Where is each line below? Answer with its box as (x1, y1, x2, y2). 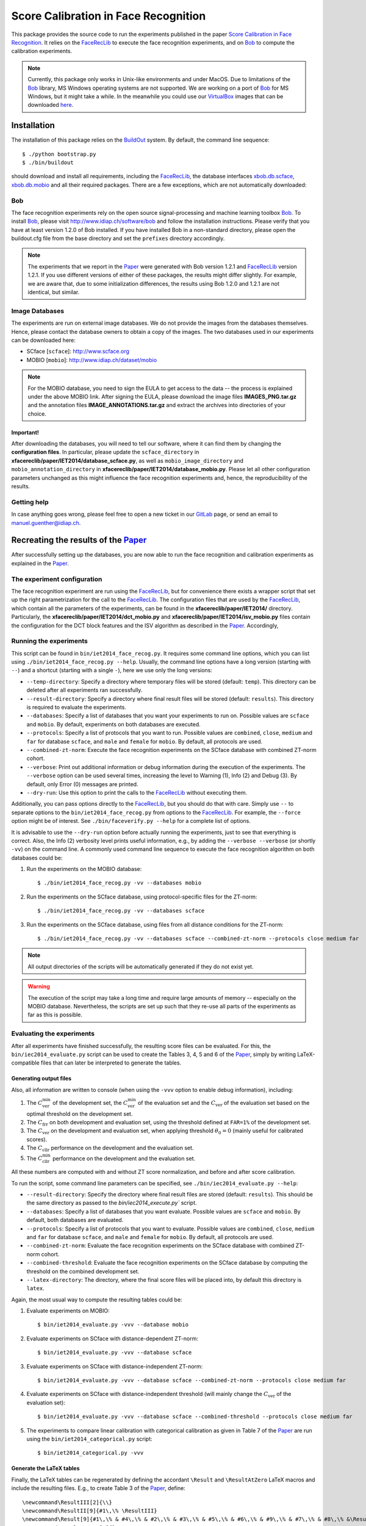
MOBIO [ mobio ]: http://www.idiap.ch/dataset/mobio (26, 356, 157, 363)
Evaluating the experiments (11, 1029, 95, 1038)
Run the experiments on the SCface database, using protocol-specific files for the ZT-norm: (26, 893, 257, 900)
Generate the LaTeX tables (11, 1465, 80, 1472)
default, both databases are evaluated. (26, 1217, 124, 1224)
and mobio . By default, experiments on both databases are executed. (26, 720, 201, 728)
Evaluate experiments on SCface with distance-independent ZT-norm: (26, 1362, 203, 1370)
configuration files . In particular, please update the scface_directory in (11, 449, 199, 456)
